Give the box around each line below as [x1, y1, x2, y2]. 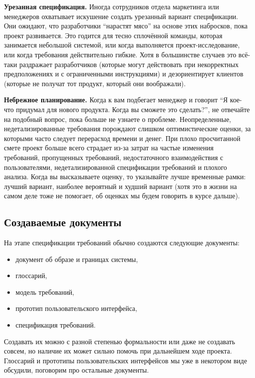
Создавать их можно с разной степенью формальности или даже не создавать [4, 336, 235, 346]
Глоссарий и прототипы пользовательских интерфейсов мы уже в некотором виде [4, 355, 247, 365]
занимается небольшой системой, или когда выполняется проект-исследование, [4, 40, 240, 50]
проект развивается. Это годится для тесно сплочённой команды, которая [4, 30, 223, 40]
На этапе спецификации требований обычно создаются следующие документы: [4, 237, 240, 248]
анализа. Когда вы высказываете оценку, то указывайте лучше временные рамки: [4, 171, 246, 182]
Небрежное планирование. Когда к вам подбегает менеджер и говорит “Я [4, 94, 228, 105]
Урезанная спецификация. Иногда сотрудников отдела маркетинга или [4, 1, 219, 11]
